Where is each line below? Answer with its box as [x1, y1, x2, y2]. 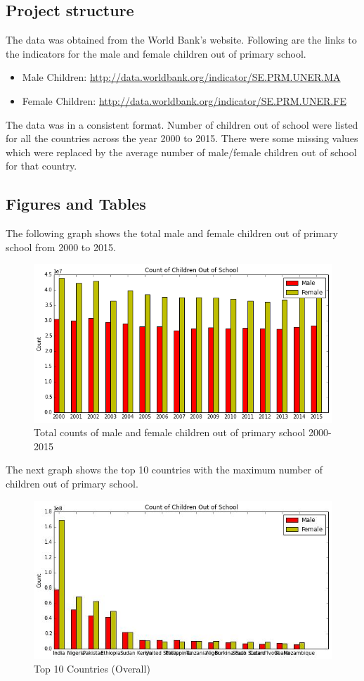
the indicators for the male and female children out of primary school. [6, 46, 306, 61]
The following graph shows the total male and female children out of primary [6, 226, 338, 241]
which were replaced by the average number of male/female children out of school [6, 144, 357, 159]
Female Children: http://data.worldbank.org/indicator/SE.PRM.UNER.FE [22, 93, 346, 108]
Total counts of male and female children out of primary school [34, 425, 306, 440]
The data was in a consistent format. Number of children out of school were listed [6, 117, 358, 132]
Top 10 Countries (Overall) [34, 661, 150, 676]
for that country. [6, 158, 77, 173]
